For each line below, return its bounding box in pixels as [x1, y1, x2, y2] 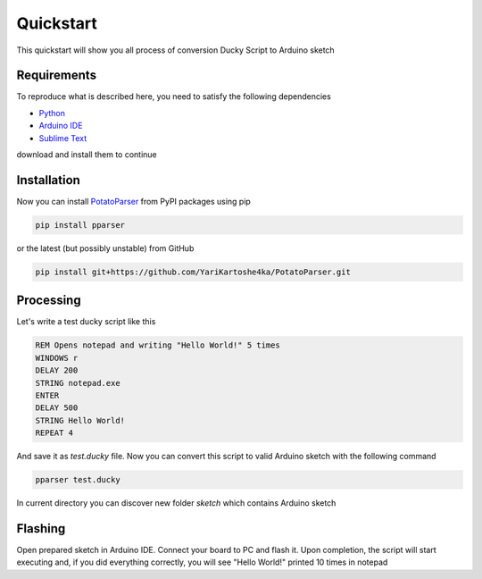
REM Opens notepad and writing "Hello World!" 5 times [35, 340, 280, 350]
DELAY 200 [35, 365, 79, 375]
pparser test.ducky [35, 474, 120, 485]
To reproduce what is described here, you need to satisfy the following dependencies [16, 91, 332, 102]
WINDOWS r [35, 353, 79, 363]
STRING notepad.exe [35, 378, 120, 388]
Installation [16, 172, 80, 188]
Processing [16, 293, 81, 308]
